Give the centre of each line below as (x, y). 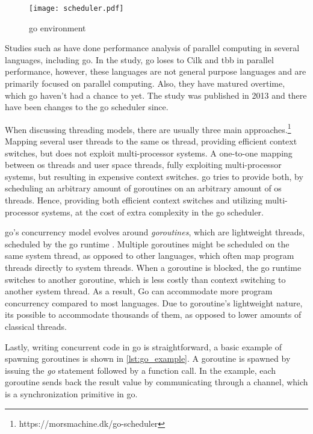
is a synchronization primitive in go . (71, 393)
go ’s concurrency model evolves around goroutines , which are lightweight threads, (155, 232)
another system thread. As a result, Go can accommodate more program (139, 291)
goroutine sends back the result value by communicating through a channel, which (156, 382)
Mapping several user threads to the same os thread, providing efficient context (151, 141)
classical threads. (36, 326)
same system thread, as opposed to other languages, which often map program (150, 256)
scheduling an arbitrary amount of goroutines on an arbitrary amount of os (143, 188)
